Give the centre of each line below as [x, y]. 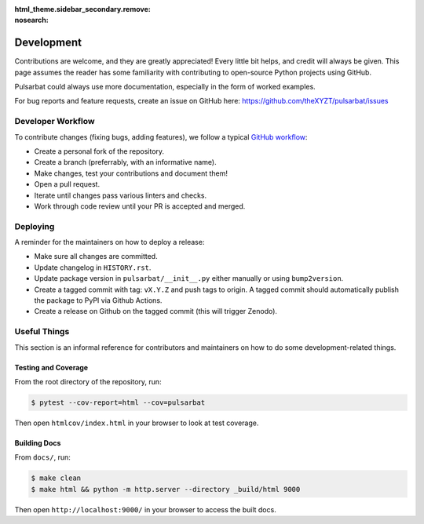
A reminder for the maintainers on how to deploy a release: [110, 242]
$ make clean [56, 478]
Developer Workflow [55, 122]
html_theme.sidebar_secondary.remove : [82, 9]
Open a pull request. [67, 184]
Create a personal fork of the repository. [99, 151]
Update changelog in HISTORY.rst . [93, 267]
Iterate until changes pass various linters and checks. [121, 195]
